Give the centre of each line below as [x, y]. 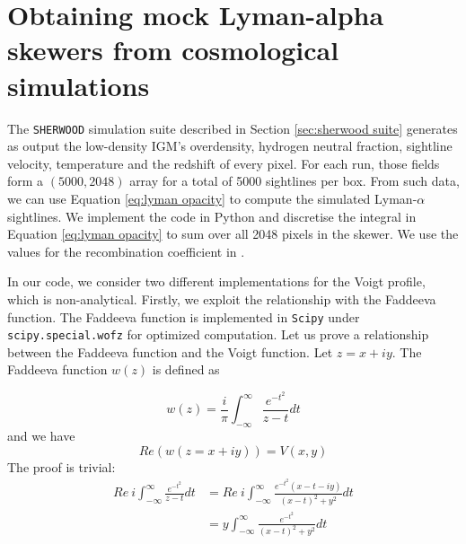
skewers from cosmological [173, 50]
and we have [41, 435]
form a [26, 181]
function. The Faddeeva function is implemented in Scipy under [184, 316]
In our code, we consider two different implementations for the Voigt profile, [216, 281]
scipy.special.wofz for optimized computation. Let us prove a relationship [218, 334]
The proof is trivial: [62, 466]
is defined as [186, 369]
